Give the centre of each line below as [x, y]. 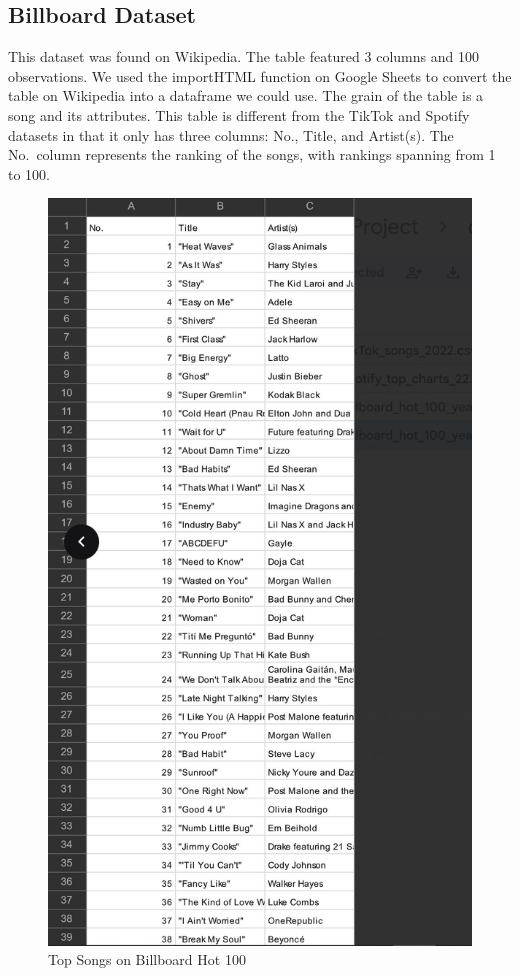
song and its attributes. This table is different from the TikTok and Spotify [239, 114]
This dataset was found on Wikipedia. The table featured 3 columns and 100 [243, 56]
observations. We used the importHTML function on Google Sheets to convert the [260, 75]
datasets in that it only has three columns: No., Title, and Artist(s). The [231, 134]
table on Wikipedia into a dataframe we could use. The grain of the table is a [246, 95]
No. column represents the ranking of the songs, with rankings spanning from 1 [252, 154]
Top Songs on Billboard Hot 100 [147, 959]
